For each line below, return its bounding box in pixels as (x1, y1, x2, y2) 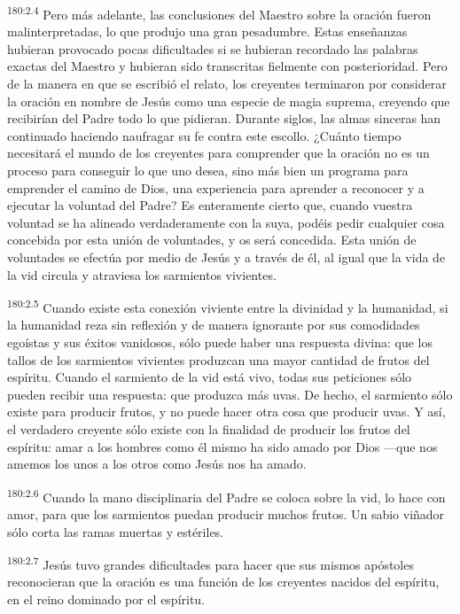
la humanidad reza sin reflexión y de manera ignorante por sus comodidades (7, 315, 420, 334)
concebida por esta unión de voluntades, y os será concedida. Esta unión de (7, 230, 417, 249)
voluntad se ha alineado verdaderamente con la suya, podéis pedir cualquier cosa (7, 213, 445, 231)
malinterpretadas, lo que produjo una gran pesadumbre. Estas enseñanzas (7, 22, 408, 41)
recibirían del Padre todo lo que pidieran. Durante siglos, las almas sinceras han (7, 109, 441, 128)
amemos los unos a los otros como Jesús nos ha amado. (7, 455, 307, 473)
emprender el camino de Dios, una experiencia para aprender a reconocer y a (7, 178, 425, 197)
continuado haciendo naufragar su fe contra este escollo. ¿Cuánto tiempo (7, 126, 402, 144)
